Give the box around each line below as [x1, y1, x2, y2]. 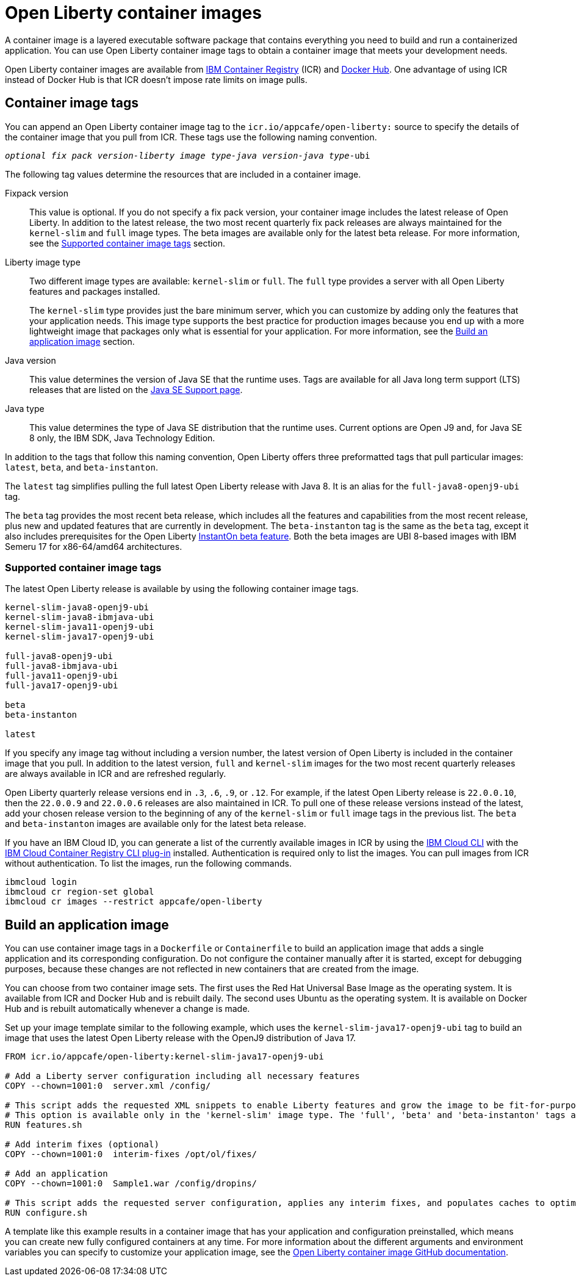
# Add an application [5, 1169, 108, 1179]
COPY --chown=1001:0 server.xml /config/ [5, 1081, 211, 1091]
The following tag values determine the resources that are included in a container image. [5, 168, 361, 179]
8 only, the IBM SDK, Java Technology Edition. [29, 432, 215, 443]
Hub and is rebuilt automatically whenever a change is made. [5, 1003, 250, 1014]
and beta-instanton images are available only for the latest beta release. [5, 818, 306, 829]
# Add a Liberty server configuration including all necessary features [5, 1071, 360, 1081]
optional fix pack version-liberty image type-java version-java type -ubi [5, 150, 370, 161]
